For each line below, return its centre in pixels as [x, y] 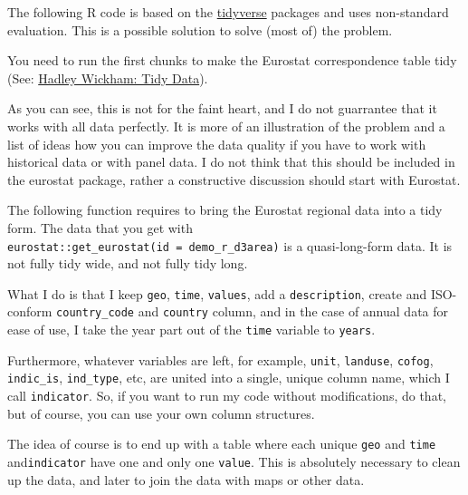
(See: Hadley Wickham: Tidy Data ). [108, 78]
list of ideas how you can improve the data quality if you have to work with [217, 144]
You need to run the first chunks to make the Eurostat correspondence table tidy [232, 60]
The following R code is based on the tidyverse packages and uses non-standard [228, 12]
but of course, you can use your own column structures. [161, 413]
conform [30, 311]
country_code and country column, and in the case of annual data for [253, 311]
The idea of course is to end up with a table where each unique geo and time [222, 444]
